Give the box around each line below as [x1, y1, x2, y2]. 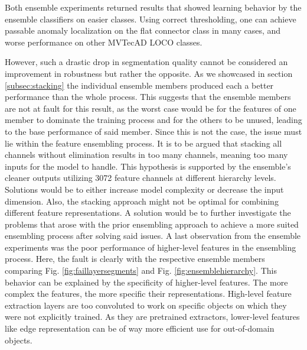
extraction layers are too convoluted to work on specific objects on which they [5, 299, 287, 311]
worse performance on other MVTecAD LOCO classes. [5, 35, 203, 48]
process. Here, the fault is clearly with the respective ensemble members [5, 252, 265, 265]
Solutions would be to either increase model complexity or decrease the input [5, 183, 284, 195]
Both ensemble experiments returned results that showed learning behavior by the [5, 1, 302, 13]
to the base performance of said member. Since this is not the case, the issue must [5, 125, 302, 137]
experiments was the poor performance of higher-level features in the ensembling [5, 241, 296, 253]
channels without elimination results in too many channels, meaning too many [5, 148, 288, 161]
